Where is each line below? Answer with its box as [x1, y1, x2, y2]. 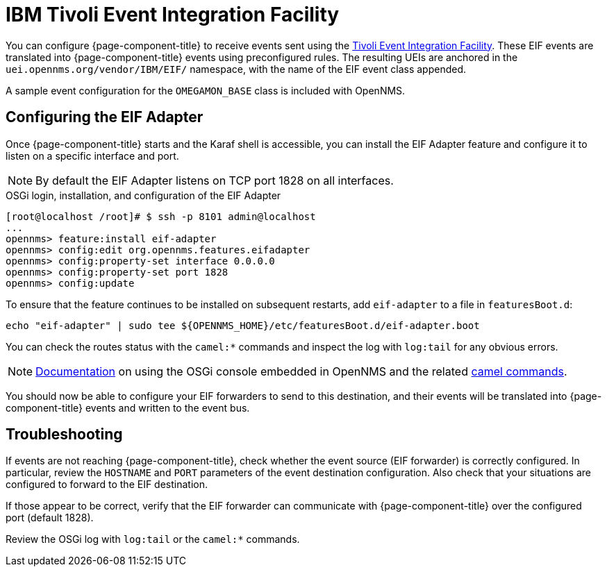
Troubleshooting [6, 426, 123, 444]
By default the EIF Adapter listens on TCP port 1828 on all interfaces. [35, 173, 394, 187]
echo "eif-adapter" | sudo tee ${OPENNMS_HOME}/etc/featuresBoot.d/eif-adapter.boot [6, 319, 480, 331]
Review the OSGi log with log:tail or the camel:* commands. [6, 533, 300, 546]
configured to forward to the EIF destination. [6, 478, 208, 491]
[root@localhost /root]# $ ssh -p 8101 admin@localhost [6, 210, 316, 222]
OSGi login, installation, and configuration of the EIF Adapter [6, 189, 281, 201]
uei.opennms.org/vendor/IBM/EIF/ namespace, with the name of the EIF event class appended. [6, 62, 467, 75]
